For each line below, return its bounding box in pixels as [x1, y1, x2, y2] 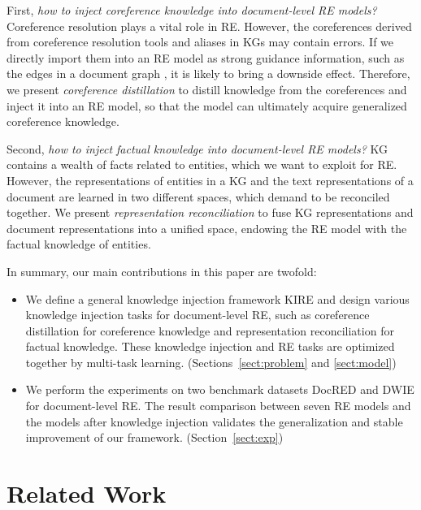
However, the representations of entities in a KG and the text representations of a [7, 171, 414, 188]
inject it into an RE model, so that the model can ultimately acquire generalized [7, 97, 407, 114]
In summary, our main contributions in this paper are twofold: [7, 262, 317, 279]
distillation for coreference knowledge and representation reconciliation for [25, 322, 394, 339]
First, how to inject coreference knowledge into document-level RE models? [7, 2, 377, 18]
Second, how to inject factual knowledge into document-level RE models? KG [7, 140, 388, 157]
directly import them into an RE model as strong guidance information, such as [7, 49, 405, 66]
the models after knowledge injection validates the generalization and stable [25, 413, 403, 430]
